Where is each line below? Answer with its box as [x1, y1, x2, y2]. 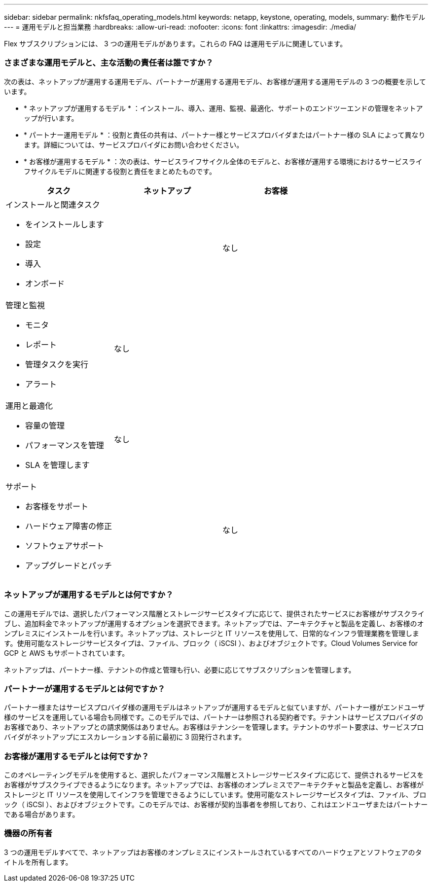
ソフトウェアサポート [25, 540, 105, 551]
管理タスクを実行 [25, 359, 89, 369]
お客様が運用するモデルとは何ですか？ [4, 751, 149, 761]
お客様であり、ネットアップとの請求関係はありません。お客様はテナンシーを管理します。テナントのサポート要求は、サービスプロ [4, 723, 424, 732]
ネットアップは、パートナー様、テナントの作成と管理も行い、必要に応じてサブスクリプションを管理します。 [4, 665, 356, 674]
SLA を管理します [25, 460, 90, 470]
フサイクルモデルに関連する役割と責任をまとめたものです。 [24, 167, 216, 176]
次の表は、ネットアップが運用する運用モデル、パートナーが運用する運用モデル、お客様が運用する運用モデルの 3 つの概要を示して [4, 77, 427, 86]
